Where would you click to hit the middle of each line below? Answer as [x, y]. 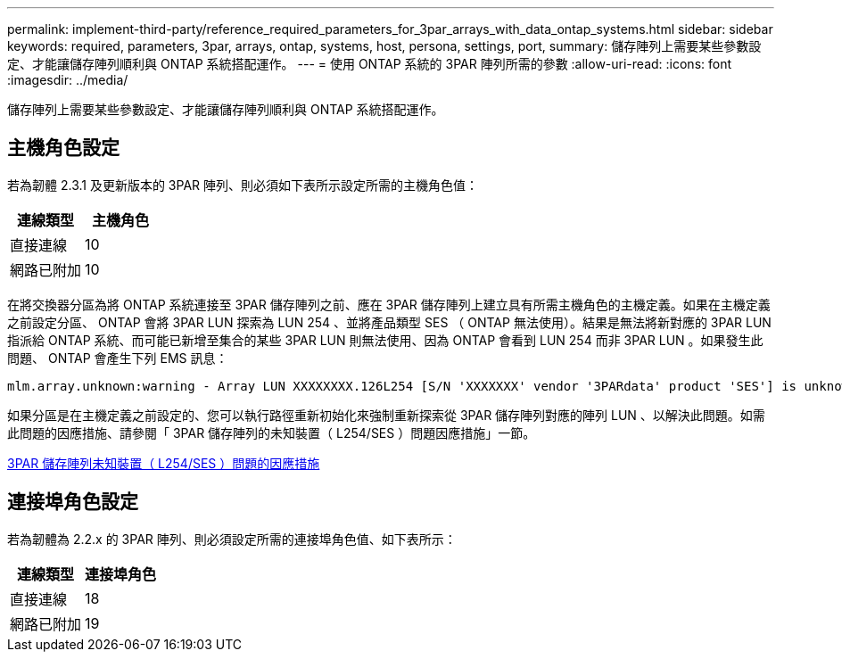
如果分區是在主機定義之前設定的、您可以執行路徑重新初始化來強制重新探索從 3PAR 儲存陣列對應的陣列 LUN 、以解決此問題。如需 [386, 415]
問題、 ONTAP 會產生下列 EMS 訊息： [118, 358]
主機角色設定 [63, 148]
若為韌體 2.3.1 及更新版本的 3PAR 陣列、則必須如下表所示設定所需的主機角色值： [243, 185]
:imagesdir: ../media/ [68, 80]
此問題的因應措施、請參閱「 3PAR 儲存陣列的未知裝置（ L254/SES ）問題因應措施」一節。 [272, 432]
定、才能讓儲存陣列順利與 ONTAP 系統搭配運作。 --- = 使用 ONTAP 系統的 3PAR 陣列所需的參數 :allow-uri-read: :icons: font [370, 64]
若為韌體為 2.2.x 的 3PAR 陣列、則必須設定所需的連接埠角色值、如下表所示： [232, 539]
